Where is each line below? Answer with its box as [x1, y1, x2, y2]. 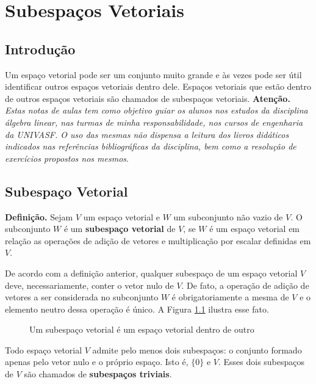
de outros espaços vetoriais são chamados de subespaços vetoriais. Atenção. [5, 92, 290, 104]
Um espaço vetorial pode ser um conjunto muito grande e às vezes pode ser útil [5, 68, 302, 81]
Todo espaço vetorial [5, 343, 82, 356]
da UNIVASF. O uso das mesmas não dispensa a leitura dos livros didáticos [5, 128, 289, 140]
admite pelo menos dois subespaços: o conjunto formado [92, 343, 302, 356]
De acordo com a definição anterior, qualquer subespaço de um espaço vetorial [5, 266, 298, 279]
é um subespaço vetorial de [63, 222, 176, 235]
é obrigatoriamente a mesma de [171, 291, 289, 303]
